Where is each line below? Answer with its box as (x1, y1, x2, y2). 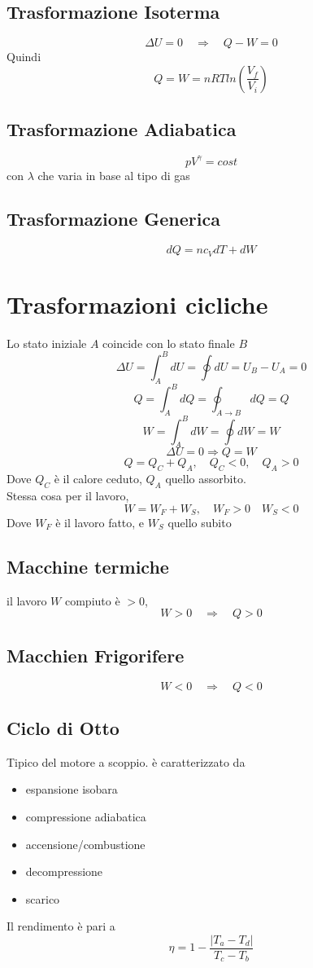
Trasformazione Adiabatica (7, 117, 237, 142)
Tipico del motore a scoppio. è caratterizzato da (7, 753, 246, 770)
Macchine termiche (7, 553, 169, 579)
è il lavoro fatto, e (55, 514, 145, 530)
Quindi (7, 48, 41, 65)
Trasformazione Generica (7, 206, 220, 231)
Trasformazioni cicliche (7, 287, 268, 320)
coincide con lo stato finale (102, 334, 235, 351)
